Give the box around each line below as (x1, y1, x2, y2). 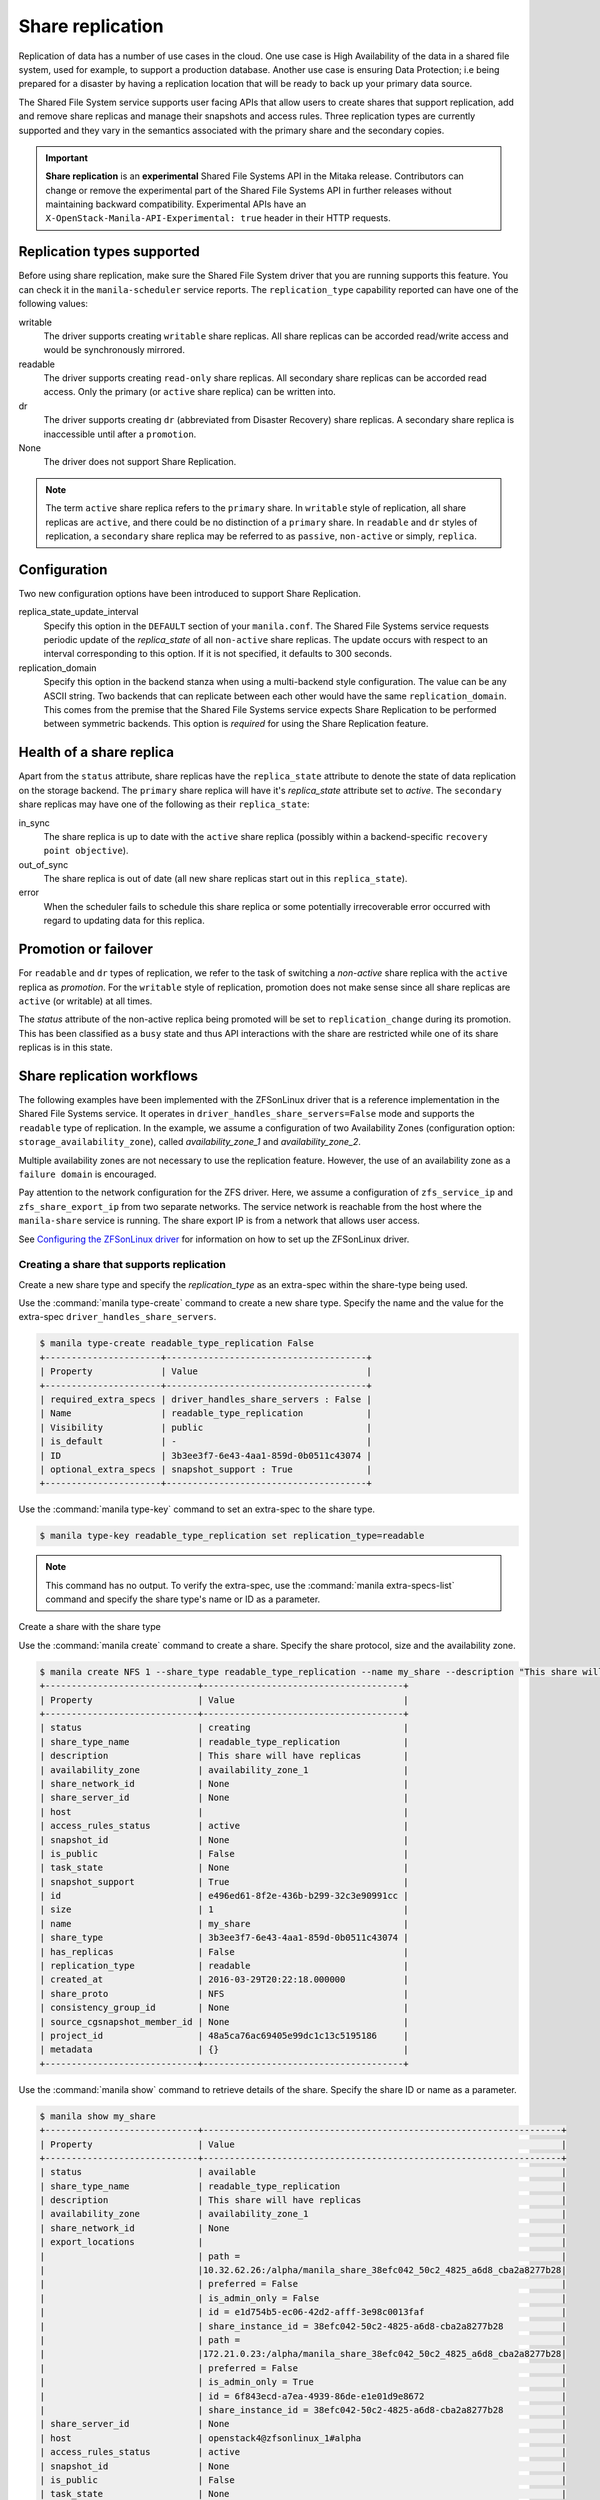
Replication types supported (18, 243, 200, 260)
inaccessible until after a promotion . (43, 428, 197, 440)
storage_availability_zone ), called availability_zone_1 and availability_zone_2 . (18, 1136, 362, 1148)
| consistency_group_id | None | (39, 2002, 409, 2014)
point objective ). (43, 845, 129, 857)
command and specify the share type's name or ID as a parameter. (45, 1593, 321, 1605)
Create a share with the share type (18, 1621, 162, 1633)
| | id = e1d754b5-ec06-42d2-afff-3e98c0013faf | (39, 2306, 567, 2318)
